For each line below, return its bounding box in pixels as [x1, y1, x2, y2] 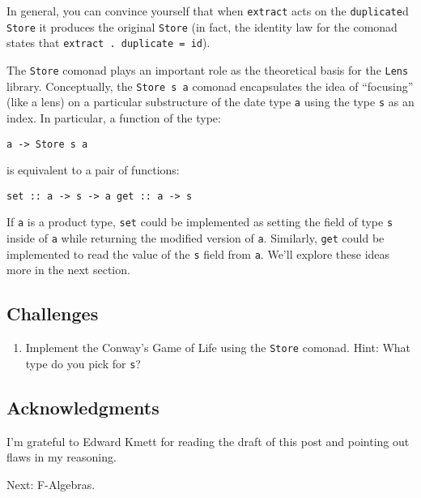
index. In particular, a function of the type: [6, 109, 221, 126]
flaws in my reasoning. [6, 449, 117, 466]
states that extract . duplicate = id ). [6, 34, 210, 51]
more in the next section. [6, 261, 130, 278]
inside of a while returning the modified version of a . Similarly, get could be [6, 230, 385, 247]
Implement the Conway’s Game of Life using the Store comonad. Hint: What [25, 339, 411, 356]
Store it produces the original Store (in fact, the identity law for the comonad [6, 18, 398, 35]
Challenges [6, 301, 99, 326]
